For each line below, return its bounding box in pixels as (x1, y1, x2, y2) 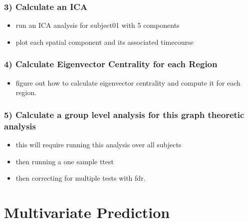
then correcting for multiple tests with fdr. (15, 173, 146, 183)
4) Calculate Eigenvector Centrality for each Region (4, 58, 218, 70)
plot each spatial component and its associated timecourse (15, 36, 194, 47)
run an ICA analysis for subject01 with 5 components (15, 20, 180, 30)
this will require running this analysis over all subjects (15, 139, 182, 149)
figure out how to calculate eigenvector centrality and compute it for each (15, 77, 241, 88)
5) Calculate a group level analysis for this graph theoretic (4, 108, 245, 120)
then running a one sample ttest (15, 156, 114, 166)
